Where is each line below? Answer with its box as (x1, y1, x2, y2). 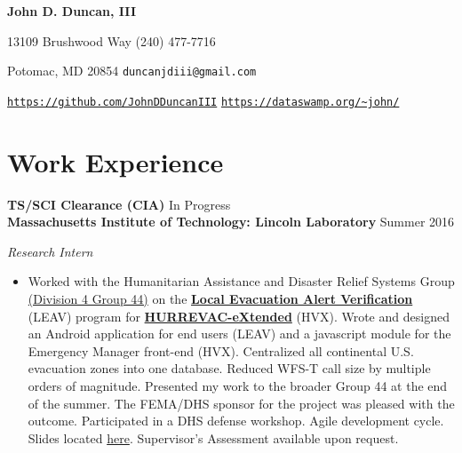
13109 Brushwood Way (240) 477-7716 (7, 31, 216, 50)
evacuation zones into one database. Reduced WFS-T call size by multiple (28, 359, 431, 377)
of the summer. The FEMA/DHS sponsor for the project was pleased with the (28, 393, 455, 412)
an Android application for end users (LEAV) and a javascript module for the (28, 324, 451, 343)
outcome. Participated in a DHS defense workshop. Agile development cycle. (28, 411, 444, 430)
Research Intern (7, 242, 93, 260)
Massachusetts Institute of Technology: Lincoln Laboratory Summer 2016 (7, 212, 455, 231)
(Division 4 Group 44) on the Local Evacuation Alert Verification (28, 290, 413, 307)
